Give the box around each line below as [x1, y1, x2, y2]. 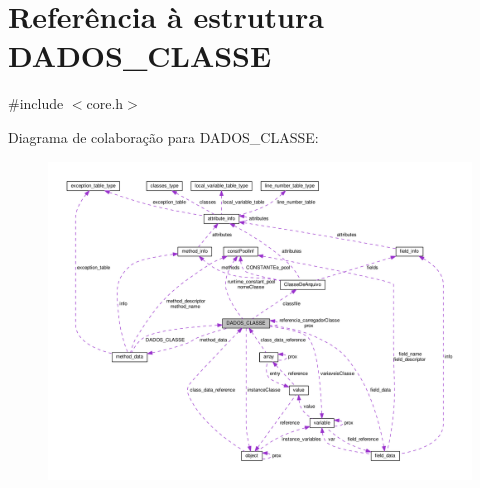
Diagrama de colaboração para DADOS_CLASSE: [8, 126, 319, 147]
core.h [86, 93, 124, 114]
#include [8, 93, 64, 114]
